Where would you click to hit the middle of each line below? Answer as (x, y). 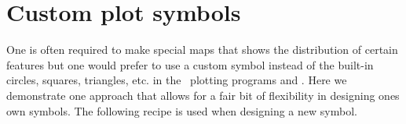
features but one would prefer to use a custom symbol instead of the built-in (190, 64)
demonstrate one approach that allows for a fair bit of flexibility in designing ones (203, 95)
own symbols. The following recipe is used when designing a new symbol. (182, 110)
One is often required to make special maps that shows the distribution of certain (202, 50)
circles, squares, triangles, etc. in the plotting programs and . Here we (177, 80)
